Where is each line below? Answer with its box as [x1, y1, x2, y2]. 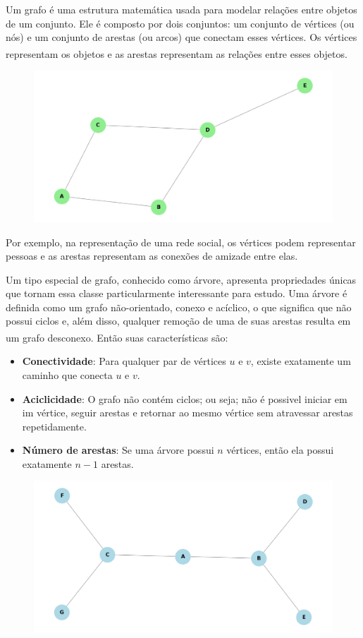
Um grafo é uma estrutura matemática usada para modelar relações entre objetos [6, 2, 357, 16]
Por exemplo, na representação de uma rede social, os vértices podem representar [6, 234, 356, 249]
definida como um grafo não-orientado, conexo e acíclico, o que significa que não [6, 299, 352, 314]
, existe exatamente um [250, 354, 351, 368]
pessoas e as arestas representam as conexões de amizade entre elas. [6, 248, 298, 263]
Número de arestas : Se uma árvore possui [22, 443, 214, 457]
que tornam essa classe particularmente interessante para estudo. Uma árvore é [6, 286, 347, 301]
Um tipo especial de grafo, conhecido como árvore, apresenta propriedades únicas [6, 272, 357, 287]
